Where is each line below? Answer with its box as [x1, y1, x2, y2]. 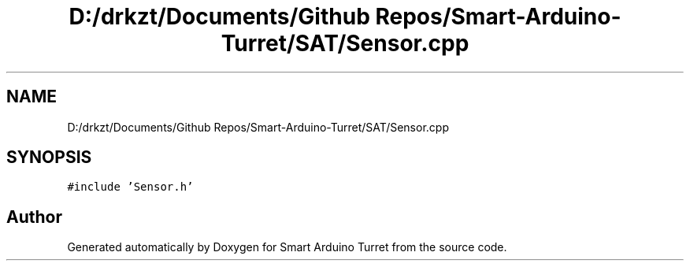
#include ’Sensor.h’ [67, 180, 194, 194]
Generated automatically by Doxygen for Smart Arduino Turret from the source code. [67, 240, 507, 254]
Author [6, 206, 62, 227]
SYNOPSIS [6, 147, 92, 168]
